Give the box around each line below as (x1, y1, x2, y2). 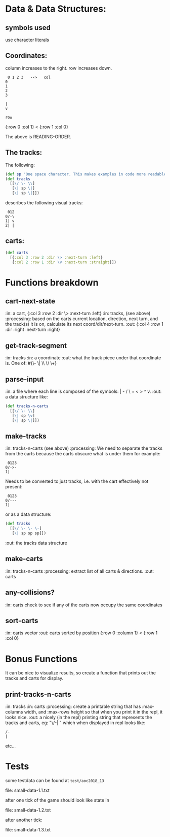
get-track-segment (5, 341, 67, 350)
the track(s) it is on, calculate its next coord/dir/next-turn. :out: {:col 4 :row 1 (5, 321, 163, 327)
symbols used (5, 23, 51, 32)
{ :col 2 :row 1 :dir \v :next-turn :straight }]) (12, 260, 116, 265)
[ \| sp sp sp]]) (12, 531, 47, 536)
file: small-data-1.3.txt (5, 827, 51, 833)
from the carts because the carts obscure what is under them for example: (5, 451, 161, 457)
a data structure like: (5, 394, 48, 400)
